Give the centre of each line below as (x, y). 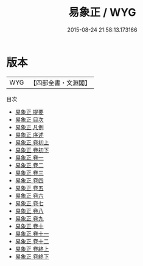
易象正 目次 (29, 119)
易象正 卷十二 (32, 241)
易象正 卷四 (29, 180)
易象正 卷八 (29, 211)
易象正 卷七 (29, 203)
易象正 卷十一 (32, 233)
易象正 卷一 (29, 157)
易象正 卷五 (29, 188)
